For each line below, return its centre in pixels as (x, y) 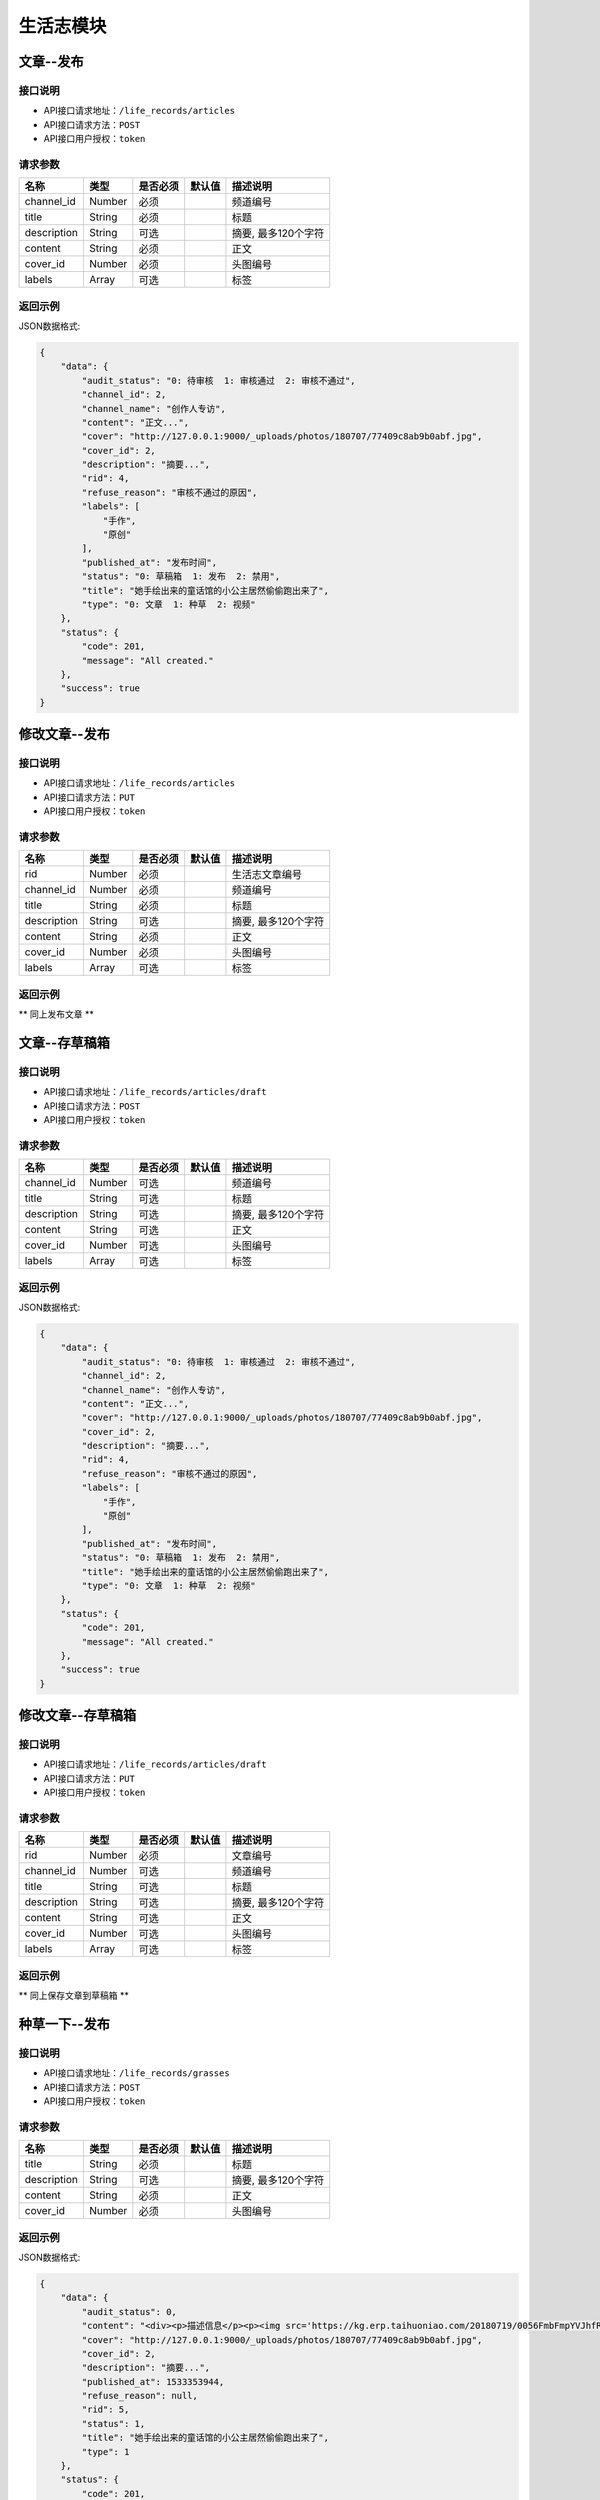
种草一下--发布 (64, 2023)
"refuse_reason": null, (140, 2396)
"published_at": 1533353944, (153, 2381)
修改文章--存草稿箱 (77, 1715)
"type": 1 (105, 2451)
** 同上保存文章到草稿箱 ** (73, 1996)
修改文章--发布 (64, 734)
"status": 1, (113, 2423)
